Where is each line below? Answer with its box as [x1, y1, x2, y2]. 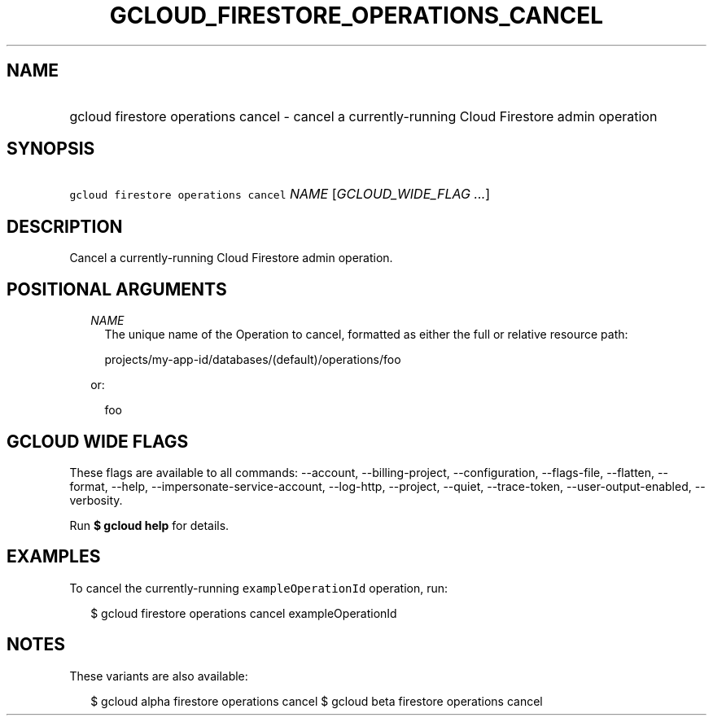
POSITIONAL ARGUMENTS [7, 278, 227, 300]
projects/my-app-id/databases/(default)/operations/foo [104, 352, 401, 367]
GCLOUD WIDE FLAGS [7, 431, 189, 452]
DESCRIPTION [7, 216, 123, 237]
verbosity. [69, 492, 123, 507]
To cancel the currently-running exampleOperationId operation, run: [69, 580, 448, 595]
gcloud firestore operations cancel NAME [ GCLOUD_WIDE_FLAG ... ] [69, 186, 491, 203]
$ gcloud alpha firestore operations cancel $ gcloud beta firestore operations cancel [90, 694, 543, 708]
